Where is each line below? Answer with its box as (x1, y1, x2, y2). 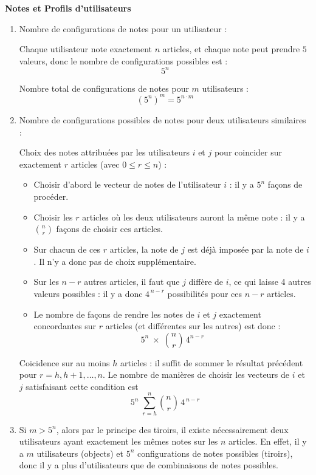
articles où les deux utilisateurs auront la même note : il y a (82, 210, 305, 223)
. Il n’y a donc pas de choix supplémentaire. (33, 255, 196, 267)
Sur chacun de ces (33, 243, 100, 256)
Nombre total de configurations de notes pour (19, 81, 189, 94)
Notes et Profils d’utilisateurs (5, 2, 131, 14)
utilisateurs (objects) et (36, 446, 124, 459)
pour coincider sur (214, 146, 282, 159)
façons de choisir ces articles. (56, 222, 163, 235)
